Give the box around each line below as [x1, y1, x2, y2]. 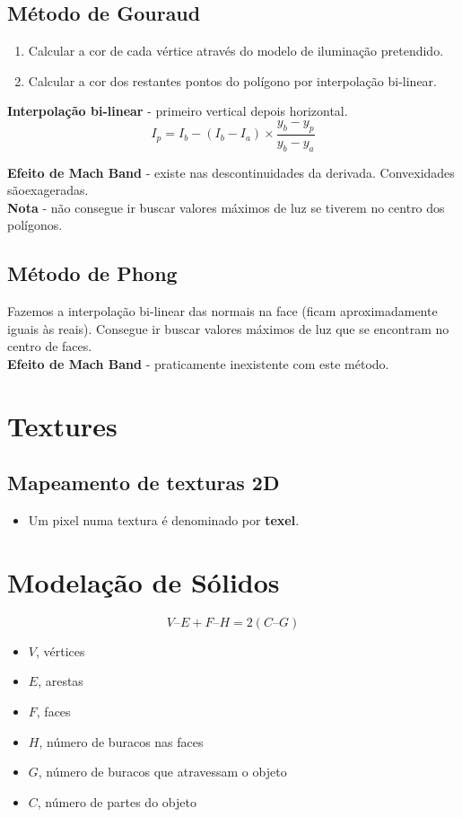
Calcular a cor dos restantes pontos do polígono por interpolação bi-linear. [28, 71, 437, 90]
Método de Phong [7, 259, 178, 287]
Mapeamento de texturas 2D [7, 469, 280, 496]
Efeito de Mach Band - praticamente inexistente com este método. [7, 354, 389, 373]
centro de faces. [7, 337, 92, 356]
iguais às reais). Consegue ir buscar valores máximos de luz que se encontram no [7, 319, 449, 338]
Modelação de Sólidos [7, 563, 280, 600]
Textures [7, 407, 118, 444]
